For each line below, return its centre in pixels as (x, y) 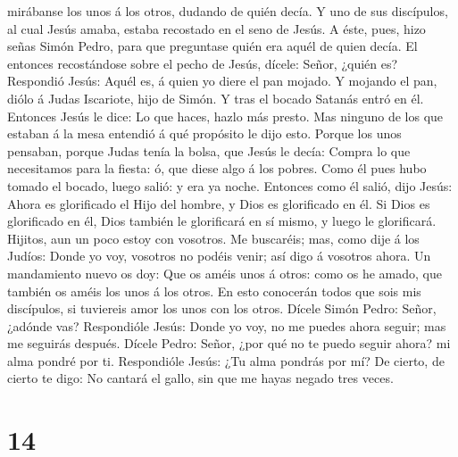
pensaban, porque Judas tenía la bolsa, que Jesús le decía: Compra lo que (209, 150)
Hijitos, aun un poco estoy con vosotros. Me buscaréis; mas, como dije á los (213, 238)
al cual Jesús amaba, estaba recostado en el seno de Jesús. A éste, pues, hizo (217, 28)
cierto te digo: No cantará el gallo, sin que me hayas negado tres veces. (200, 378)
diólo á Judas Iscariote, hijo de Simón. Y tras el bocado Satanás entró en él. (216, 98)
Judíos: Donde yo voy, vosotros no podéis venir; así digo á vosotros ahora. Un (219, 256)
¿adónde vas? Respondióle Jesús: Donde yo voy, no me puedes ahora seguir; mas (227, 325)
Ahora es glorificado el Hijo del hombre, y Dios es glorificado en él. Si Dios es (219, 203)
